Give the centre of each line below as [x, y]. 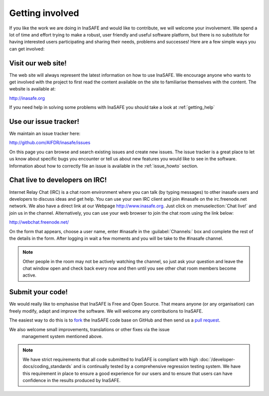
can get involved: [27, 49]
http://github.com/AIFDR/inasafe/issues [50, 143]
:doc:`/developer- [217, 359]
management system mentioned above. [62, 336]
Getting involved [44, 13]
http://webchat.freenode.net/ [39, 222]
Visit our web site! [38, 63]
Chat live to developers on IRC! [58, 180]
